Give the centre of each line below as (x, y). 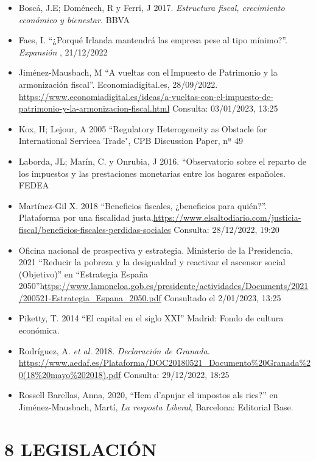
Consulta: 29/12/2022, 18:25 (177, 374)
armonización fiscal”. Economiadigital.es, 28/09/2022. (118, 84)
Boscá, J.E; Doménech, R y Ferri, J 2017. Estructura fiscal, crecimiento (152, 7)
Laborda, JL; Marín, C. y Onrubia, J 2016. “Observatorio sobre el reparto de (163, 161)
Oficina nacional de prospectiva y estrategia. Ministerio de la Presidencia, (156, 250)
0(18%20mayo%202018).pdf (70, 374)
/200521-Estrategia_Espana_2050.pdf (90, 297)
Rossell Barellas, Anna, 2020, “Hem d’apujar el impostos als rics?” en (148, 395)
